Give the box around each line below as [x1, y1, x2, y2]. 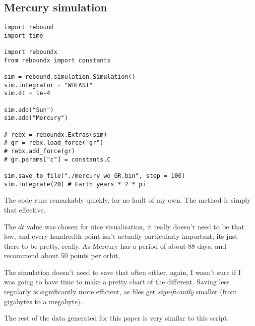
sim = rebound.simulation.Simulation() [4, 73, 135, 81]
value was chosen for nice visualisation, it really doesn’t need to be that [26, 221, 245, 231]
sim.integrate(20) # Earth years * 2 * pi [4, 180, 146, 188]
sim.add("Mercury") [4, 114, 68, 122]
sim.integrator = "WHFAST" [4, 81, 93, 89]
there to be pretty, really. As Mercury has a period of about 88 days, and [4, 240, 227, 251]
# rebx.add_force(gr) [4, 148, 75, 155]
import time [4, 32, 43, 39]
